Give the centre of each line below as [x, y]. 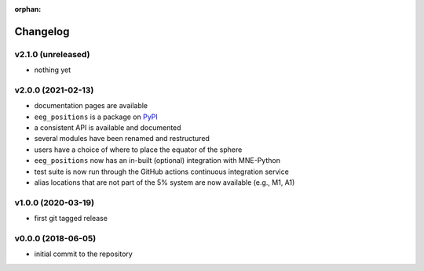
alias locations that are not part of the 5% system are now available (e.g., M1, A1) [164, 182]
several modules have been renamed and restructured [122, 139]
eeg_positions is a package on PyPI [96, 117]
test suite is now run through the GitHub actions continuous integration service [162, 172]
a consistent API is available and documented [108, 128]
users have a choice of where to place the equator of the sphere [138, 150]
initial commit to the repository [83, 254]
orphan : [28, 9]
